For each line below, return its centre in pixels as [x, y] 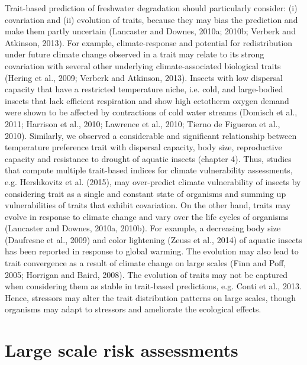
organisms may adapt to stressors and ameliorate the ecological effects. [133, 309]
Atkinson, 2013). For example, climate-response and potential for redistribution [149, 42]
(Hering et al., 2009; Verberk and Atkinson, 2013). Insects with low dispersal [144, 77]
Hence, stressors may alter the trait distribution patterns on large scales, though [151, 297]
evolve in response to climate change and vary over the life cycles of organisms [147, 216]
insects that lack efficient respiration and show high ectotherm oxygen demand [147, 100]
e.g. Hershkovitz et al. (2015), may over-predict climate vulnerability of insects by [153, 181]
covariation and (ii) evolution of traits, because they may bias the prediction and [151, 19]
